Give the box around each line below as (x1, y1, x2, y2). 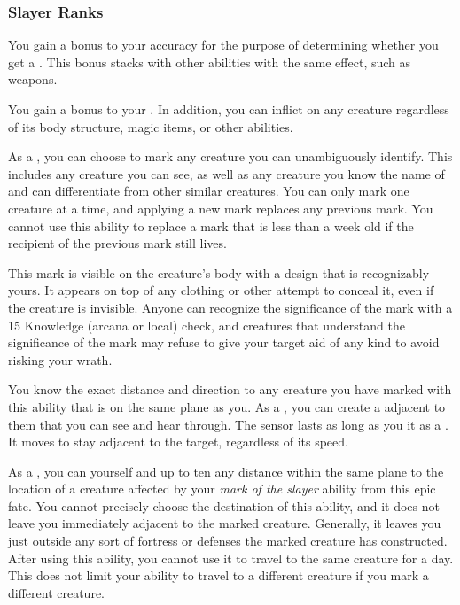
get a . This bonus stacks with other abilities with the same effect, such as (8, 52, 411, 71)
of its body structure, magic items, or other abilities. (8, 117, 293, 136)
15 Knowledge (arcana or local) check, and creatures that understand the (8, 315, 405, 334)
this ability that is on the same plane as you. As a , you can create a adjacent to (8, 397, 446, 415)
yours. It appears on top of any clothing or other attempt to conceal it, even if (8, 281, 434, 299)
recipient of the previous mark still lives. (8, 234, 227, 252)
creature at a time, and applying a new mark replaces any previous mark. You (8, 198, 433, 217)
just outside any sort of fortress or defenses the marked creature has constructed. (8, 531, 448, 550)
